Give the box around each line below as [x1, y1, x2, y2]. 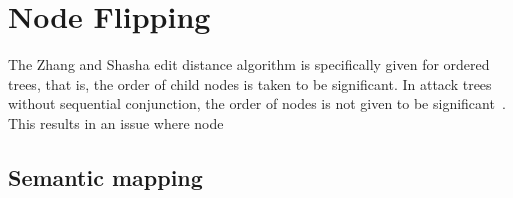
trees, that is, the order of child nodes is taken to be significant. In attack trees [8, 73, 492, 94]
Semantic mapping [8, 161, 203, 192]
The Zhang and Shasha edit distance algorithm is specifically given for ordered [8, 54, 490, 75]
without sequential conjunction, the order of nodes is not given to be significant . [8, 93, 506, 114]
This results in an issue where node [8, 112, 224, 133]
